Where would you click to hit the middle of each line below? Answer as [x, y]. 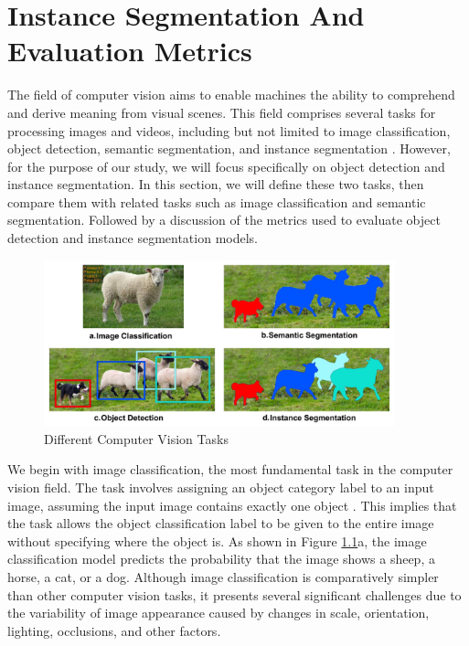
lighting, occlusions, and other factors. [114, 630]
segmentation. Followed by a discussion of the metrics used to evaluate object [224, 220]
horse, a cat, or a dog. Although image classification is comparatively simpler [223, 576]
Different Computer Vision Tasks [136, 438]
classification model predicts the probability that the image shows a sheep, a [221, 559]
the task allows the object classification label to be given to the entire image [221, 523]
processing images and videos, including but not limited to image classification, [229, 130]
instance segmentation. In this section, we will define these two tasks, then [216, 184]
